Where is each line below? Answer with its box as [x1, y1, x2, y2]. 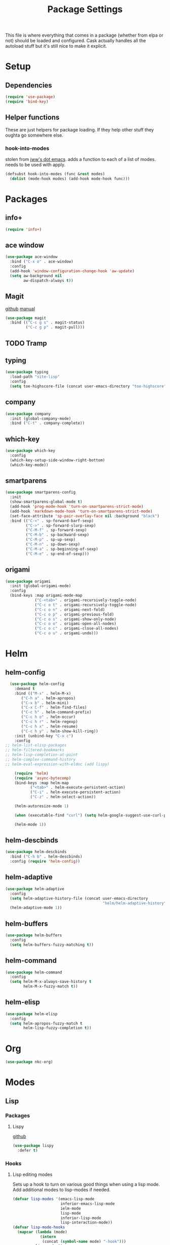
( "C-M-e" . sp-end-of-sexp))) [25, 551, 90, 556]
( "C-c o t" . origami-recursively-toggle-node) [34, 602, 137, 607]
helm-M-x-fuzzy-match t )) [23, 984, 78, 989]
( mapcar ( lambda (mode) [17, 1230, 67, 1235]
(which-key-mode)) [10, 462, 49, 468]
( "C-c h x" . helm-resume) [21, 724, 78, 729]
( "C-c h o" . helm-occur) [21, 714, 76, 719]
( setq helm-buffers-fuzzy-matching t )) [10, 942, 94, 947]
